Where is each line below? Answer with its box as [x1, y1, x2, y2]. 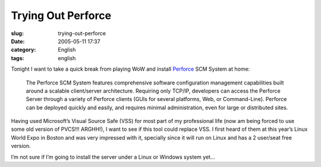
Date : [11, 37, 25, 45]
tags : [11, 54, 24, 62]
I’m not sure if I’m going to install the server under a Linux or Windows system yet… [11, 153, 215, 160]
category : [11, 46, 36, 53]
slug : [11, 30, 24, 37]
